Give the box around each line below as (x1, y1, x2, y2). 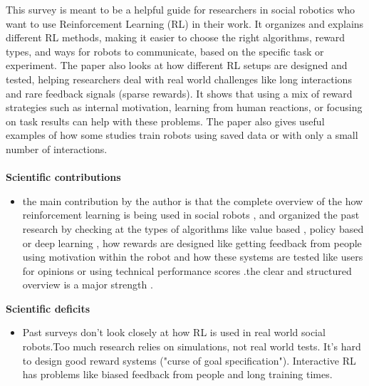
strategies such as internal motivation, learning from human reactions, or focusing (6, 100, 363, 115)
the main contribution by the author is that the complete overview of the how (22, 193, 363, 208)
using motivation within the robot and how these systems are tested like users (22, 249, 363, 264)
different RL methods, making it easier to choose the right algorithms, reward (6, 30, 345, 45)
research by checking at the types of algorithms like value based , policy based (22, 221, 364, 236)
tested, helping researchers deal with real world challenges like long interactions (6, 71, 352, 86)
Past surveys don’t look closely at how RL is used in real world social (22, 325, 326, 340)
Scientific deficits (6, 301, 90, 315)
